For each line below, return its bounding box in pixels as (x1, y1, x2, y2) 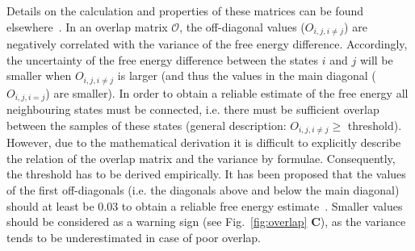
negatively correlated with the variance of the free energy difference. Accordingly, (6, 36, 408, 52)
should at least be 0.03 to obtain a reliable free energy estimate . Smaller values (6, 197, 403, 214)
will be (359, 51, 393, 68)
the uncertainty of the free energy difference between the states (6, 51, 319, 68)
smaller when (6, 67, 72, 84)
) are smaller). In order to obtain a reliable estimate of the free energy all (45, 84, 409, 101)
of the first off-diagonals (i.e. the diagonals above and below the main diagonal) (6, 181, 400, 198)
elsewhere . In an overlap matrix (6, 18, 168, 35)
